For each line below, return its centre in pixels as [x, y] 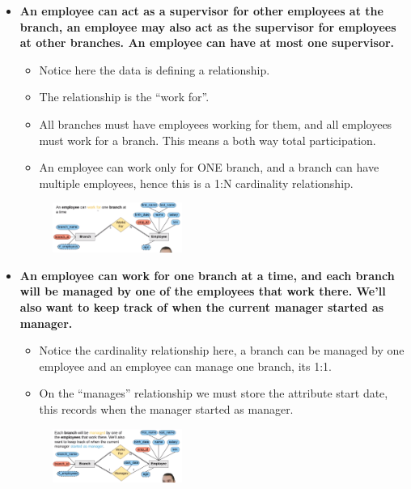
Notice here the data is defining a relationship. [155, 69]
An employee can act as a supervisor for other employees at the [201, 11]
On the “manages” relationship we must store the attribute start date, [214, 393]
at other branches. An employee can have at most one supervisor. [207, 43]
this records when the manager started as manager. [166, 409]
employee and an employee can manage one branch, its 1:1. [185, 366]
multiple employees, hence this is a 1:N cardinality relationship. [196, 183]
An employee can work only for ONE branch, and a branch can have [209, 167]
